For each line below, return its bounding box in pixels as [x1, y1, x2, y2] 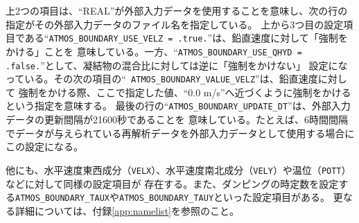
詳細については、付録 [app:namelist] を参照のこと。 [15, 203, 239, 217]
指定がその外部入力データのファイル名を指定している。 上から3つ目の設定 [6, 17, 344, 31]
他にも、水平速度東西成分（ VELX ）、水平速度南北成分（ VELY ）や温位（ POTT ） [6, 162, 351, 177]
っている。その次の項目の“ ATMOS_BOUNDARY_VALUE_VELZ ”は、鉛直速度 [6, 71, 318, 86]
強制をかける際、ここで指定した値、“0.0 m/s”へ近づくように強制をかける [18, 84, 351, 99]
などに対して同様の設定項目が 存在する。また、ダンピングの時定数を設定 [6, 176, 339, 190]
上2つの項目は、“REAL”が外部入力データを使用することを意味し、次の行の [6, 3, 348, 17]
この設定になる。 [6, 139, 83, 154]
